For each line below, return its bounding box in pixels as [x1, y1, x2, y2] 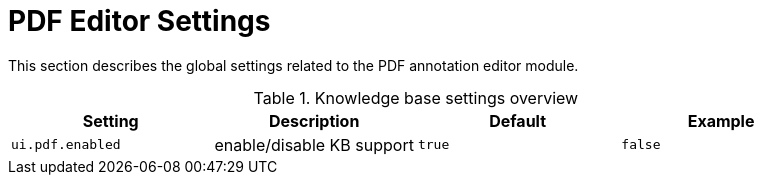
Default [489, 110, 547, 131]
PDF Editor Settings [8, 4, 271, 38]
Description [268, 110, 360, 131]
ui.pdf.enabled [11, 137, 121, 153]
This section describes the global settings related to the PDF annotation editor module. [8, 56, 579, 74]
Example [687, 110, 755, 131]
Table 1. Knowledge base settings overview [253, 87, 579, 108]
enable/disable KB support [214, 134, 414, 155]
